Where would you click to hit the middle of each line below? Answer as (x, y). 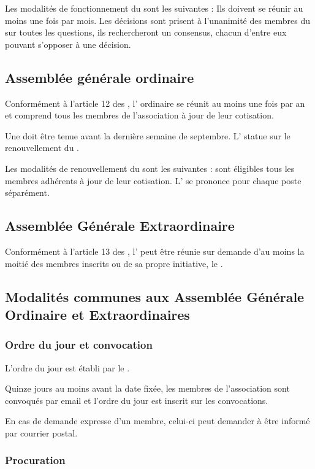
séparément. (27, 192)
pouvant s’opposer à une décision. (68, 44)
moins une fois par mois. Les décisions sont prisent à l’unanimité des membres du (158, 20)
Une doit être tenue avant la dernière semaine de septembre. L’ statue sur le (148, 135)
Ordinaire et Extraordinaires (97, 314)
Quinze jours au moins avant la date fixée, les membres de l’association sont (147, 388)
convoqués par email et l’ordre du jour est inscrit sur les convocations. (137, 400)
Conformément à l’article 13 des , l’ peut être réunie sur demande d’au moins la (155, 251)
